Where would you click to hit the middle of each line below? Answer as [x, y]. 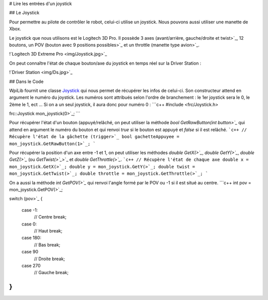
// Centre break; [50, 217]
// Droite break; [50, 259]
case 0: [29, 224]
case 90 [30, 252]
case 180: [32, 238]
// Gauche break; [51, 273]
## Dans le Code [27, 81]
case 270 [31, 265]
